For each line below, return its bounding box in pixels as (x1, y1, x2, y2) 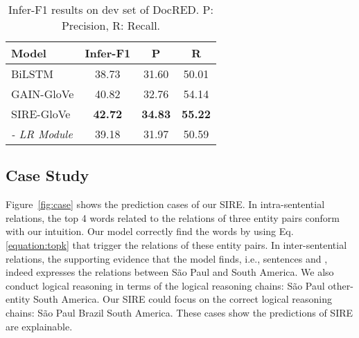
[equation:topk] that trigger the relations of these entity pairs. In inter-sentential (6, 237, 347, 252)
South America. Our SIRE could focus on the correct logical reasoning (33, 292, 332, 306)
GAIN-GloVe (11, 86, 74, 102)
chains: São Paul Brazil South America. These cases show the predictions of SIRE (6, 305, 353, 319)
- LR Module (11, 126, 73, 142)
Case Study (6, 165, 89, 186)
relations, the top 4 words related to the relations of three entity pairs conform (6, 210, 340, 225)
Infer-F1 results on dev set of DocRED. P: (8, 1, 213, 17)
